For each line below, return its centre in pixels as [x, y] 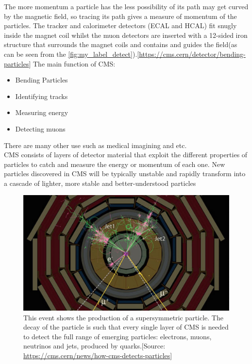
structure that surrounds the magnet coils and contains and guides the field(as [121, 44]
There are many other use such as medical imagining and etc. [95, 145]
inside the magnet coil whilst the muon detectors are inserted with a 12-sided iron [126, 35]
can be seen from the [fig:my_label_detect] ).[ [72, 54]
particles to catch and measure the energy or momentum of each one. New [115, 164]
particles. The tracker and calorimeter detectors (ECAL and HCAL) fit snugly [120, 25]
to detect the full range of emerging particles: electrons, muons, [118, 336]
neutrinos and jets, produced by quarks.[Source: [94, 346]
